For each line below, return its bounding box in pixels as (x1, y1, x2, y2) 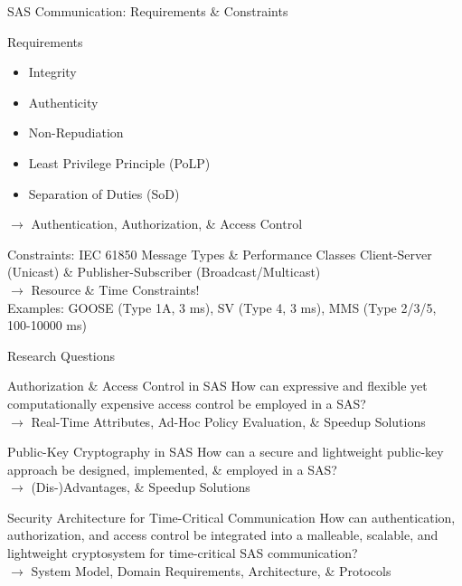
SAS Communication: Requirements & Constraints (7, 2, 288, 20)
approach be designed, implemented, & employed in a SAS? (7, 459, 337, 478)
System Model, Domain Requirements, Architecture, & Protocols (31, 561, 391, 580)
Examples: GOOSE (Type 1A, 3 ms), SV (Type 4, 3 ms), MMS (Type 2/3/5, (7, 298, 437, 317)
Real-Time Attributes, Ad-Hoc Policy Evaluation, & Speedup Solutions (31, 411, 426, 430)
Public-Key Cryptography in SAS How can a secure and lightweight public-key (7, 442, 444, 461)
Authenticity (28, 92, 99, 111)
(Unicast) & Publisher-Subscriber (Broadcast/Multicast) (7, 262, 321, 281)
